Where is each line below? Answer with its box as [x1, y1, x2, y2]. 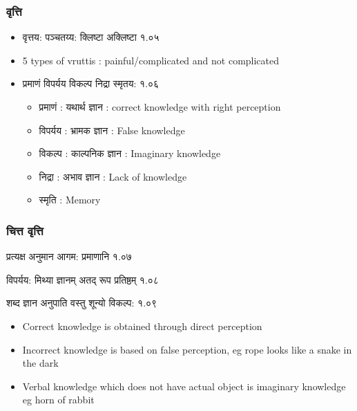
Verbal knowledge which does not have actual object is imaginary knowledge [22, 378, 346, 393]
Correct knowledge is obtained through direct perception [22, 318, 262, 333]
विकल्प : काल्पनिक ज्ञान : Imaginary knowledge [39, 146, 221, 161]
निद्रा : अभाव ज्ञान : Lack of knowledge [39, 169, 187, 183]
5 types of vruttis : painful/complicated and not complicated [22, 53, 280, 67]
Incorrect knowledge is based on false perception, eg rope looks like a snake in [22, 342, 352, 356]
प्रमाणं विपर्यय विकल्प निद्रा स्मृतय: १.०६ [22, 76, 160, 91]
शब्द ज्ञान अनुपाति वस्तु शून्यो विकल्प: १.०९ [6, 295, 157, 310]
